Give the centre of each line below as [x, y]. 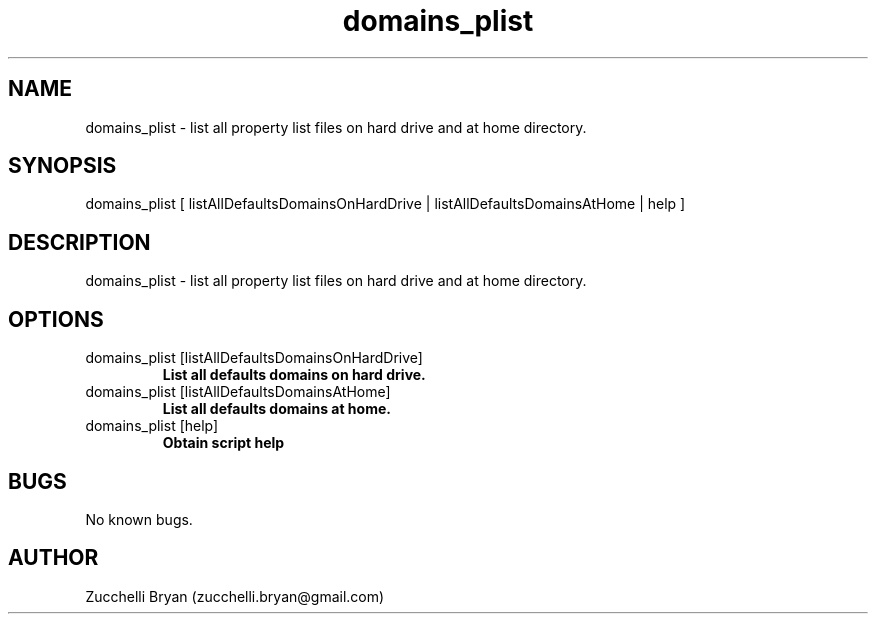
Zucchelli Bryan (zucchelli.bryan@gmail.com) [235, 596]
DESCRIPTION [79, 242]
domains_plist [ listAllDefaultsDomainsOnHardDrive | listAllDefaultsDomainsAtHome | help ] [385, 204]
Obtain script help [223, 443]
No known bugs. [139, 519]
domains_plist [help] [152, 426]
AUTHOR [53, 558]
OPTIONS [56, 319]
